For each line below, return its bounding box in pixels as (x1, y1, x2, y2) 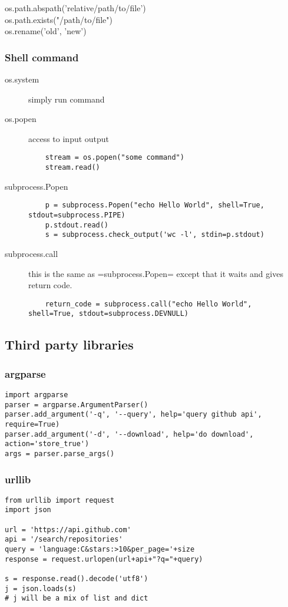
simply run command (28, 93, 105, 105)
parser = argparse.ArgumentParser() (5, 400, 148, 409)
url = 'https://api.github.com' (5, 525, 131, 534)
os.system (5, 73, 39, 85)
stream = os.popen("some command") (45, 153, 184, 162)
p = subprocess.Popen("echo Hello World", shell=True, (45, 201, 264, 210)
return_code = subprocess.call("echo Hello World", (45, 299, 252, 308)
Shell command (5, 50, 79, 64)
